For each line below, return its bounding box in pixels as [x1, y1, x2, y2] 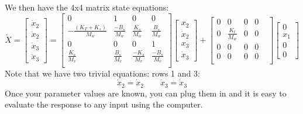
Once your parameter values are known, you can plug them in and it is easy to [5, 87, 287, 99]
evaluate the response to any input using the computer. [5, 98, 203, 110]
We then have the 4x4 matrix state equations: [5, 1, 169, 13]
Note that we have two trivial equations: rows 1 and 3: [5, 67, 200, 80]
